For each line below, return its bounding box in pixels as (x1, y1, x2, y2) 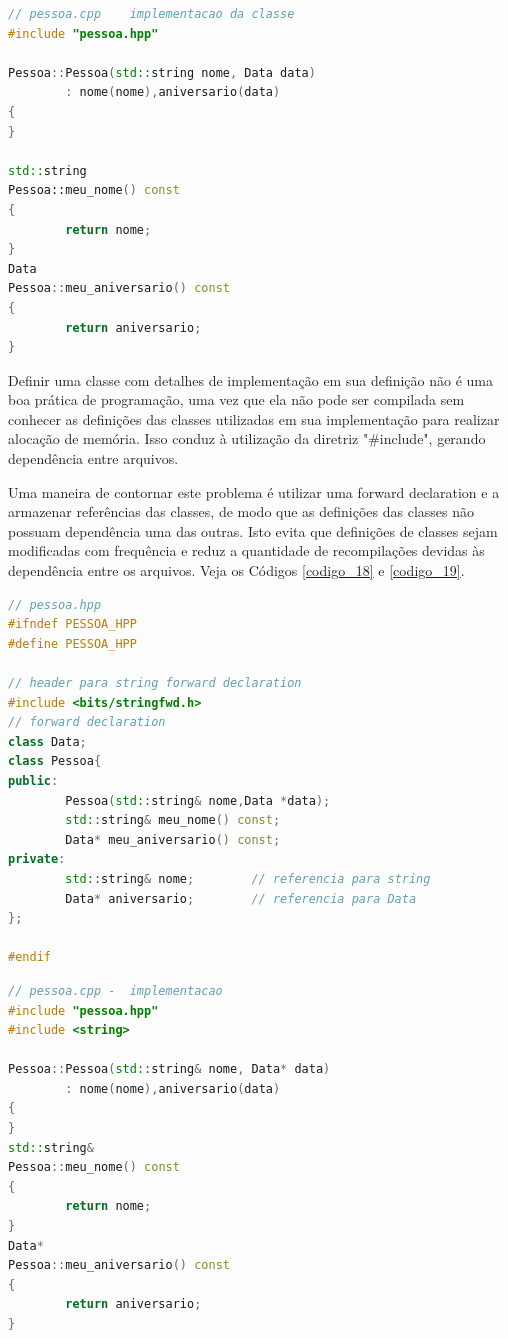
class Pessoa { (8, 754, 102, 769)
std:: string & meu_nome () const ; (65, 813, 281, 828)
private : (8, 852, 66, 867)
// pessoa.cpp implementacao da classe (8, 7, 295, 21)
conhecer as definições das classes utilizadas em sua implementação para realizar (8, 408, 500, 429)
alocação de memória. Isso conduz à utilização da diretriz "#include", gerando (8, 428, 486, 449)
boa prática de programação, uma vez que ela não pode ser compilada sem (8, 389, 465, 410)
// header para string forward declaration (8, 676, 302, 690)
